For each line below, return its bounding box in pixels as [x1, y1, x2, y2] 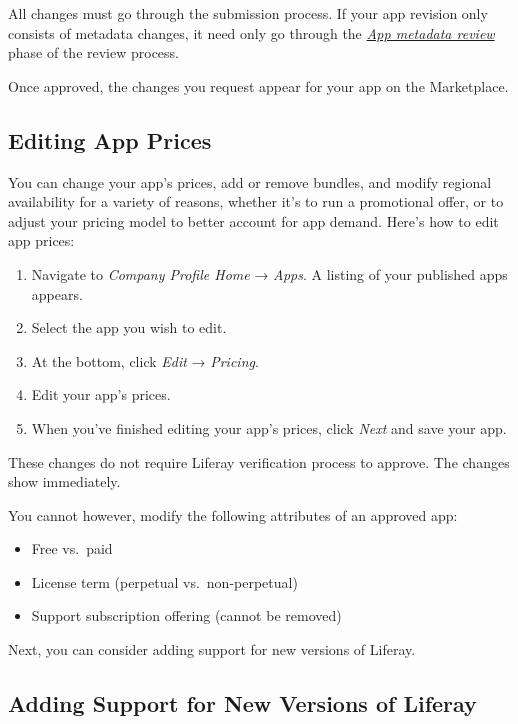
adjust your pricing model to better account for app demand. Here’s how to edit [8, 210, 499, 231]
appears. [31, 283, 83, 304]
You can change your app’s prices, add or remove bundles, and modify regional [8, 171, 492, 192]
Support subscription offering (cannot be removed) [31, 605, 342, 626]
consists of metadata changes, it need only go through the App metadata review [8, 22, 495, 43]
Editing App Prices [8, 124, 212, 155]
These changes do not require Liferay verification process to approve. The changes [8, 451, 510, 472]
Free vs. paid [31, 538, 113, 559]
